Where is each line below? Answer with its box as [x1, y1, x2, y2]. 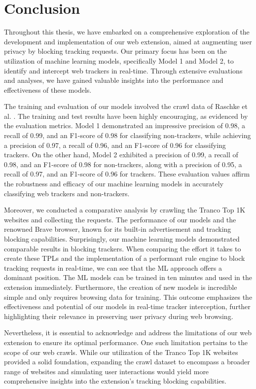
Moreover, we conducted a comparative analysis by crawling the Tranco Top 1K [4, 205, 246, 215]
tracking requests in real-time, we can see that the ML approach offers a [4, 262, 222, 273]
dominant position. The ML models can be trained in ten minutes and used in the [4, 272, 253, 283]
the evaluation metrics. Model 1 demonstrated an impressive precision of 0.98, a [4, 120, 245, 131]
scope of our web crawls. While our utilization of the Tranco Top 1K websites [4, 347, 238, 357]
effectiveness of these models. [4, 84, 92, 95]
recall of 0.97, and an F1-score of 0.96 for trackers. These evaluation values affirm [4, 169, 250, 179]
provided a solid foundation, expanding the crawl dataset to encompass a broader [4, 356, 250, 367]
